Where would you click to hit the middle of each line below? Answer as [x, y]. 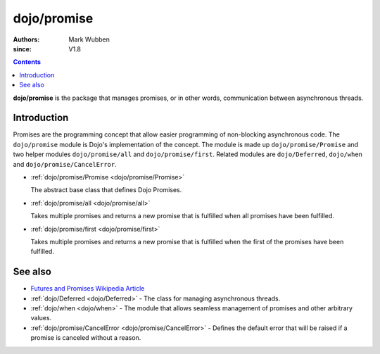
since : [22, 49]
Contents [27, 62]
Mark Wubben [89, 39]
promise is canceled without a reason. [86, 338]
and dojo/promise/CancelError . [65, 164]
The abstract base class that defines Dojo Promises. [106, 190]
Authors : [26, 39]
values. [41, 318]
